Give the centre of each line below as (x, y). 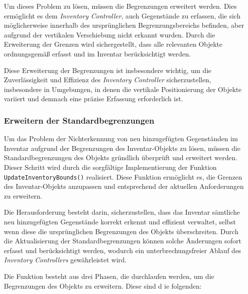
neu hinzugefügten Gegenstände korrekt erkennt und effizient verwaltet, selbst (120, 221)
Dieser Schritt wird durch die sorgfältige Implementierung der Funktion (110, 167)
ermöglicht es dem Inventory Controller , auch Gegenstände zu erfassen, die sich (122, 15)
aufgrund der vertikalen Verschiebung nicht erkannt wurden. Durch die (110, 34)
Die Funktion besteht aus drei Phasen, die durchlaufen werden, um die (109, 276)
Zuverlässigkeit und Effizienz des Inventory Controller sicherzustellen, (107, 80)
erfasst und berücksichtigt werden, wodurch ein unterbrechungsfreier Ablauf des (123, 250)
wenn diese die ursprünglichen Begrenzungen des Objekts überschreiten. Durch (121, 231)
